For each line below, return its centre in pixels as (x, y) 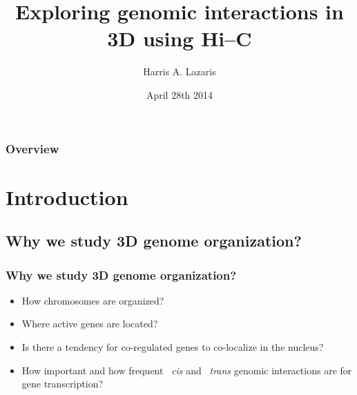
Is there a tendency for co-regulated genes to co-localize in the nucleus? (173, 346)
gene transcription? (62, 384)
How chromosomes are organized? (93, 300)
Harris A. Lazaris (180, 71)
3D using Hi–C (180, 38)
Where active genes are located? (90, 324)
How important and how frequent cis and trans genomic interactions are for (187, 370)
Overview (32, 148)
